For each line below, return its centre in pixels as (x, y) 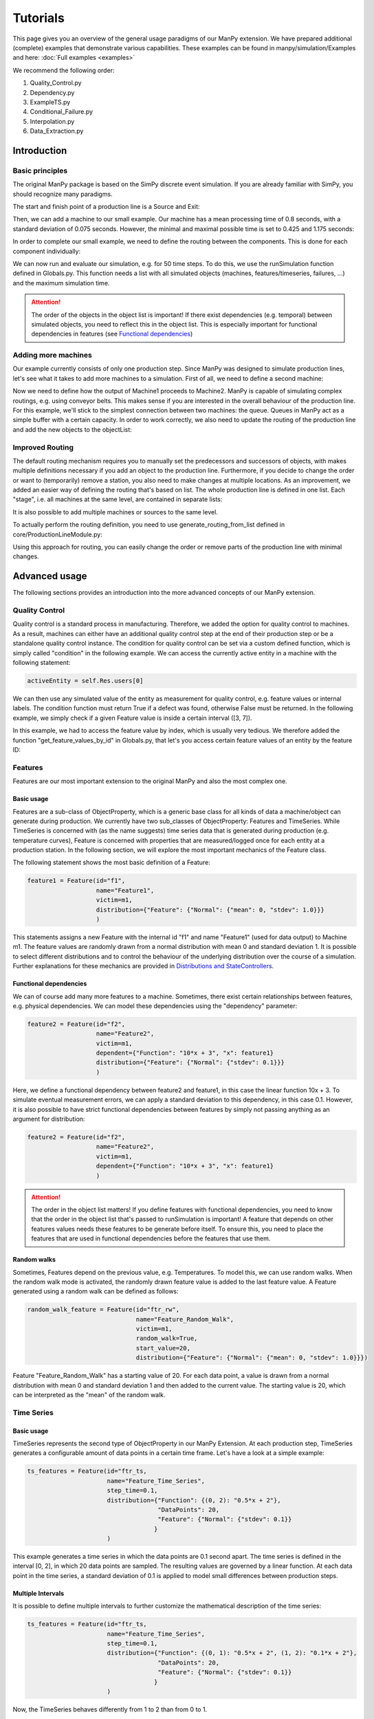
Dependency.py (52, 92)
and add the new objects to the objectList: (72, 429)
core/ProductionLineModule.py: (57, 534)
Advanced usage (50, 577)
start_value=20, (163, 1348)
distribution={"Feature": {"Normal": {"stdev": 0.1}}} (190, 1063)
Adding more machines (52, 355)
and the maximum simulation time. (61, 283)
